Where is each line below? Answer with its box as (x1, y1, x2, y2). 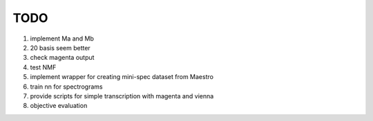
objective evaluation (30, 102, 88, 110)
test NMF (30, 63, 57, 71)
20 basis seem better (30, 43, 91, 52)
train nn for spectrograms (30, 82, 103, 91)
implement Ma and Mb (30, 34, 95, 43)
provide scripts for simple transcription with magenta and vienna (30, 91, 214, 100)
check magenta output (30, 54, 95, 62)
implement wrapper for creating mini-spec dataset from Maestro (30, 73, 214, 81)
